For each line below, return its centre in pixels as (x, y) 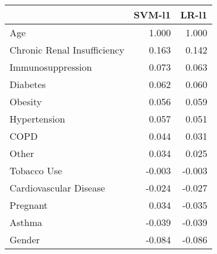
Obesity (26, 101)
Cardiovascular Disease (58, 188)
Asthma (26, 222)
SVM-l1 (152, 15)
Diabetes (28, 84)
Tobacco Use (36, 170)
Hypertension (38, 119)
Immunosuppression (51, 67)
